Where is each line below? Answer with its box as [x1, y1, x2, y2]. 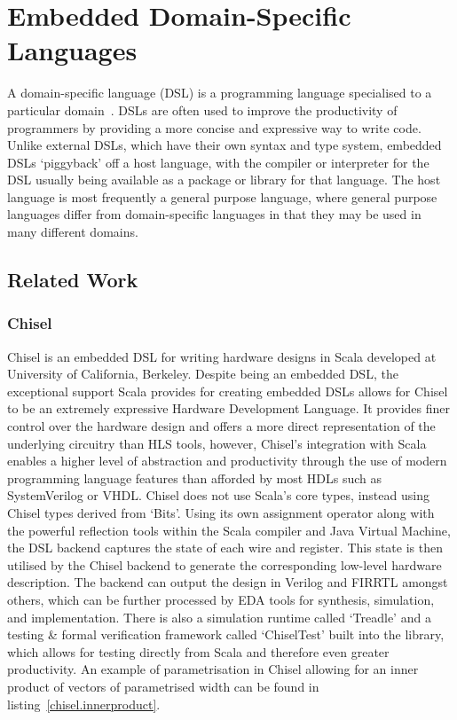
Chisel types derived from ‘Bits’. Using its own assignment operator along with [7, 504, 435, 521]
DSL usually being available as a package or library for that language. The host [7, 170, 441, 189]
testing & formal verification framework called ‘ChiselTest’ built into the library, [7, 625, 445, 644]
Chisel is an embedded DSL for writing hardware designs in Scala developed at [7, 347, 437, 365]
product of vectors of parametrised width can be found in [7, 677, 319, 695]
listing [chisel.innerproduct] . [7, 694, 161, 713]
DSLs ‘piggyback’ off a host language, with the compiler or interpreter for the [7, 153, 429, 171]
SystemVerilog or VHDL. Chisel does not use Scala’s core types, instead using [7, 486, 429, 505]
